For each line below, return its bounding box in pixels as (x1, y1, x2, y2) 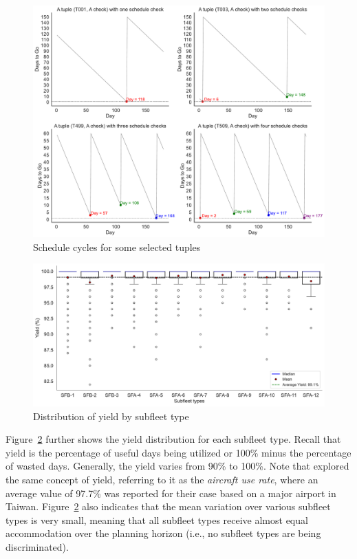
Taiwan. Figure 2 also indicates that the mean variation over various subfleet (6, 499, 331, 514)
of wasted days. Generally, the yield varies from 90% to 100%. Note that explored (6, 459, 349, 473)
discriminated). (6, 540, 69, 554)
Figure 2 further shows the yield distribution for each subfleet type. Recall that (6, 432, 341, 446)
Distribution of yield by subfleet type (33, 408, 189, 423)
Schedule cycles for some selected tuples (33, 239, 201, 254)
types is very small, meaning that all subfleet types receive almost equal (6, 512, 308, 527)
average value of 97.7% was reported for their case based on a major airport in (6, 485, 336, 500)
